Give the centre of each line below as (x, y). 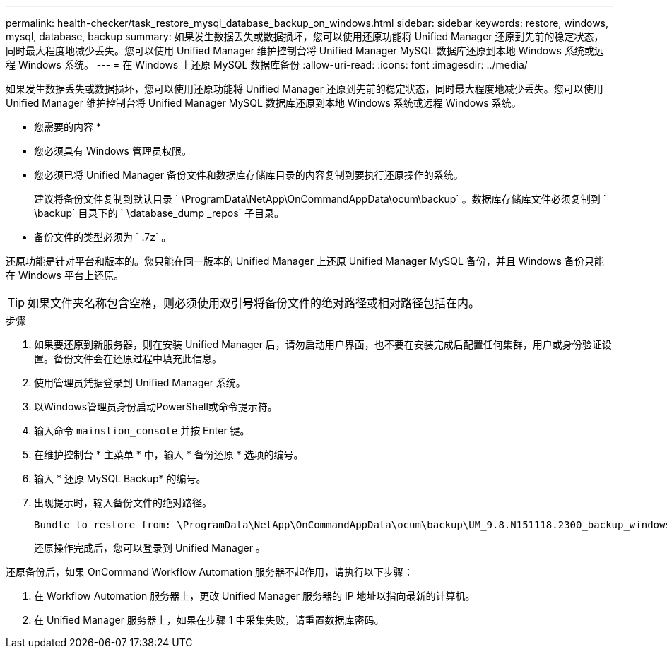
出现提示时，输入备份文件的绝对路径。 (123, 503)
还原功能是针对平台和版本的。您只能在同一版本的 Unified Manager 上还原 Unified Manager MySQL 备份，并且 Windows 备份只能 (305, 261)
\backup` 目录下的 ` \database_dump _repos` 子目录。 (159, 213)
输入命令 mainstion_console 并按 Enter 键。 (142, 430)
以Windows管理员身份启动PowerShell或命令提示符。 (156, 406)
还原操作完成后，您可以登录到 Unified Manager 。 (150, 548)
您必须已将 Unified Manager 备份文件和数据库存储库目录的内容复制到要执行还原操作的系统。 (249, 175)
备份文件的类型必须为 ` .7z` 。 (103, 237)
